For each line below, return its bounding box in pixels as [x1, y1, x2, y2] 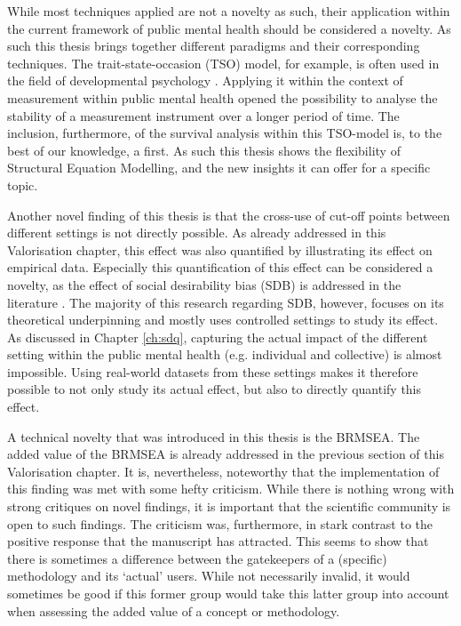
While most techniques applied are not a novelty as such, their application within [7, 2, 450, 20]
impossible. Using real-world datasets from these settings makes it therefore [7, 362, 418, 381]
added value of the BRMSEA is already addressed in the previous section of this [7, 445, 444, 463]
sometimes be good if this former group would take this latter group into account [7, 584, 449, 602]
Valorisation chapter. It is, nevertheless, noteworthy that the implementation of [7, 461, 440, 480]
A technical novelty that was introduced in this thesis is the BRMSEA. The [7, 427, 420, 445]
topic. [7, 175, 38, 194]
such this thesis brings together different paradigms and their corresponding [7, 36, 420, 55]
